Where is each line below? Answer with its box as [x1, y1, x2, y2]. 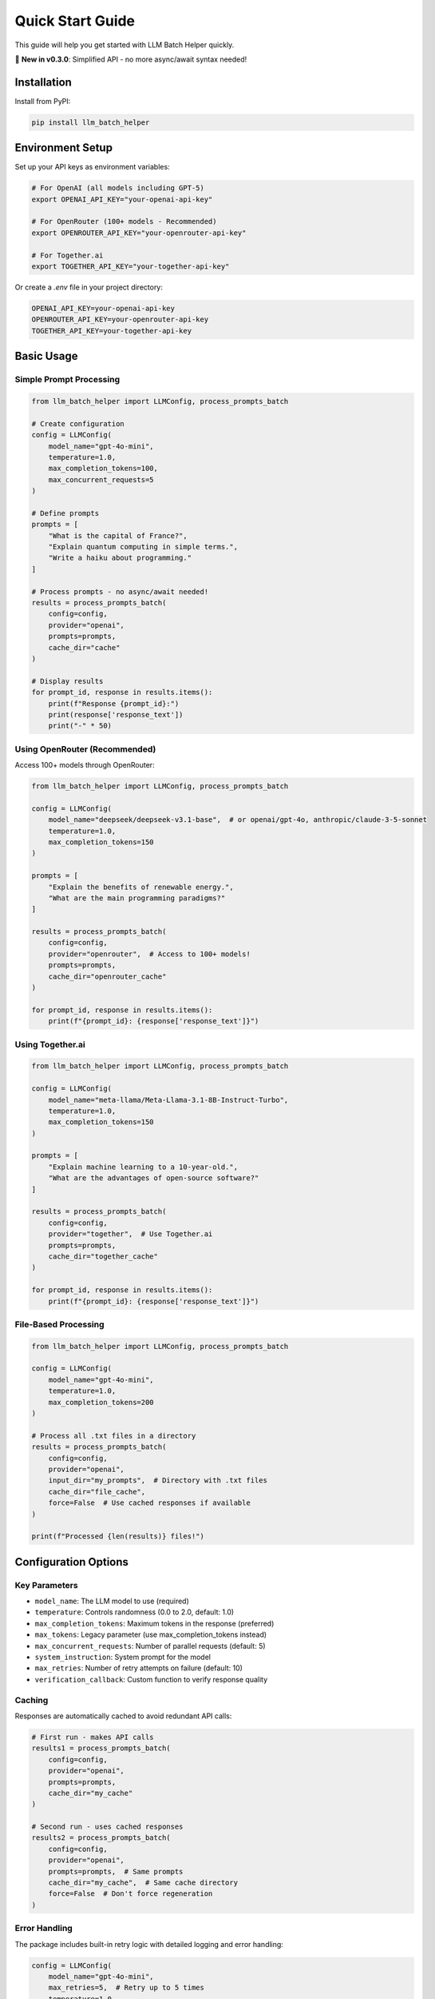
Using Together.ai [14, 1039, 85, 1050]
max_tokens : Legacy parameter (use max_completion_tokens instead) [34, 1630, 267, 1639]
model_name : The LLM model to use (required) [34, 1596, 189, 1606]
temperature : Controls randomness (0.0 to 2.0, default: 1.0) [34, 1607, 235, 1617]
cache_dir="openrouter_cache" [48, 972, 167, 981]
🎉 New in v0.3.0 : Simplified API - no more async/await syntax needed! [14, 54, 247, 64]
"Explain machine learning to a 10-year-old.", [48, 1162, 239, 1171]
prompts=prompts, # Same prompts [48, 1867, 184, 1876]
